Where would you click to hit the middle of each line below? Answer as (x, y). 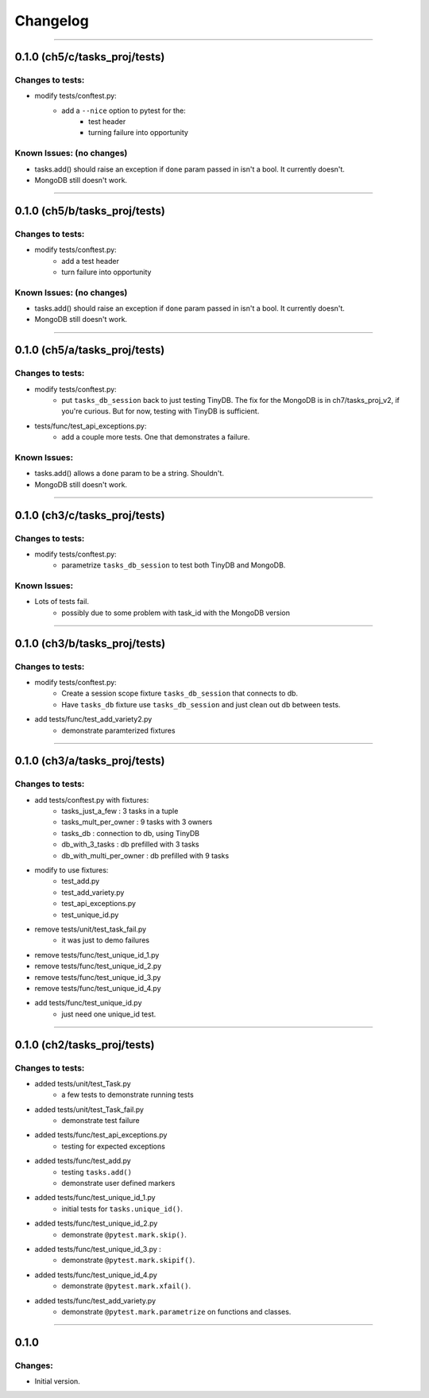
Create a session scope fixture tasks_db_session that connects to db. (180, 693)
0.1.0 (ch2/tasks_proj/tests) (85, 1045)
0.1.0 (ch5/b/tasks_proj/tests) (90, 211)
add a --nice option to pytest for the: (124, 110)
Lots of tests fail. (62, 602)
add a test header (90, 261)
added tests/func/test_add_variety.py (95, 1300)
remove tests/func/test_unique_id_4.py (98, 988)
